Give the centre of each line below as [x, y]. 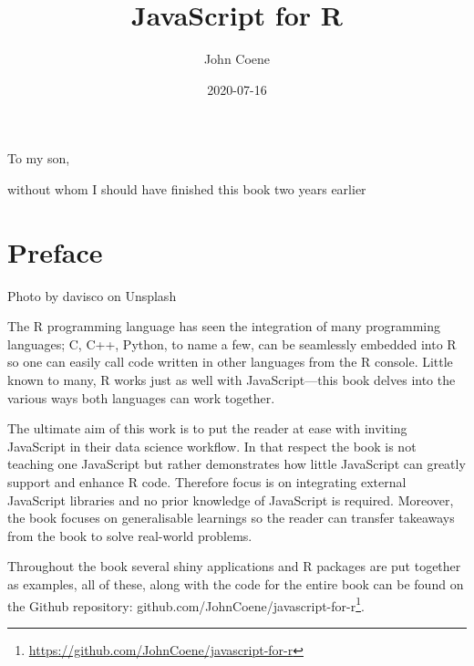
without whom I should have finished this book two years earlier [187, 188]
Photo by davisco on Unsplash [92, 295]
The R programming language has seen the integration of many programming [224, 326]
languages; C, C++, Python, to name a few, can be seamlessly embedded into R [232, 343]
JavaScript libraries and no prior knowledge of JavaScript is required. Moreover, [231, 499]
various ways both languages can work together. [141, 397]
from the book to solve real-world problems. [130, 535]
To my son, [39, 158]
